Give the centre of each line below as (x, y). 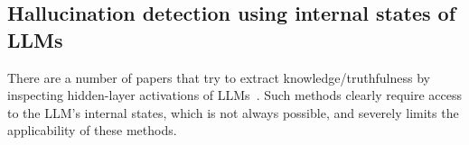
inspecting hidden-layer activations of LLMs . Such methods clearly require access (235, 95)
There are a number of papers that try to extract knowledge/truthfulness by (219, 77)
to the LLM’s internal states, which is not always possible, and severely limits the (233, 112)
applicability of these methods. (92, 130)
